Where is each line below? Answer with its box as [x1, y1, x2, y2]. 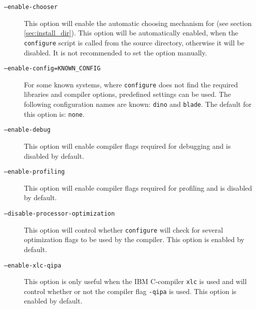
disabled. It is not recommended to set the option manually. [24, 47, 207, 57]
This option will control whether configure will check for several [24, 224, 223, 235]
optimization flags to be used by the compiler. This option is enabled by [24, 234, 245, 245]
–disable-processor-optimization [4, 210, 115, 217]
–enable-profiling [4, 168, 65, 176]
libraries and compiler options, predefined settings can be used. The [24, 89, 231, 99]
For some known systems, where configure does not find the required [24, 79, 238, 89]
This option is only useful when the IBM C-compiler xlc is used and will [24, 276, 247, 287]
